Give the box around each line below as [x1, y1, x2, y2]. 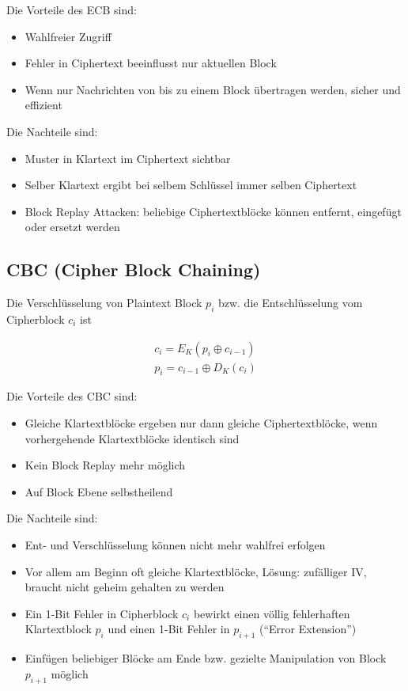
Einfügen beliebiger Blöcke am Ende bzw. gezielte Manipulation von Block [25, 650, 387, 666]
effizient [25, 97, 62, 113]
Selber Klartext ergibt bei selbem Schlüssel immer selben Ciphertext [25, 177, 357, 193]
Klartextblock [25, 621, 92, 637]
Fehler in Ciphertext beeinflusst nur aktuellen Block [25, 55, 277, 71]
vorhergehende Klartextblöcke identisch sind [25, 430, 240, 446]
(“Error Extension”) [259, 621, 357, 637]
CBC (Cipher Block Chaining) [6, 257, 261, 282]
